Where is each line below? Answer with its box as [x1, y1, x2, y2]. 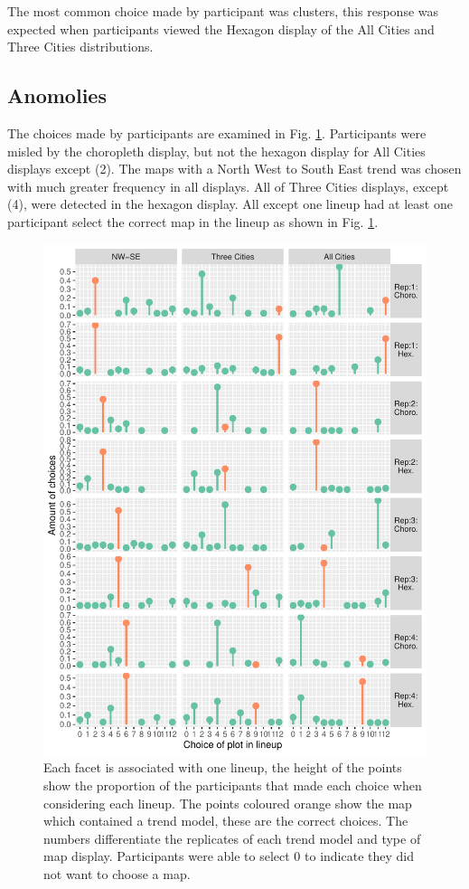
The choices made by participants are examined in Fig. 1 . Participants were [7, 123, 427, 142]
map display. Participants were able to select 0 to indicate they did [43, 846, 414, 865]
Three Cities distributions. [7, 37, 154, 56]
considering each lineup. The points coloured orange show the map [43, 793, 412, 812]
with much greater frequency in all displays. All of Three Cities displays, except [7, 176, 449, 195]
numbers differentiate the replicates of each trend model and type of [43, 828, 421, 847]
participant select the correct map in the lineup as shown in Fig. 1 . [7, 212, 379, 231]
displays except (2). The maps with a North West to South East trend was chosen [7, 159, 462, 178]
